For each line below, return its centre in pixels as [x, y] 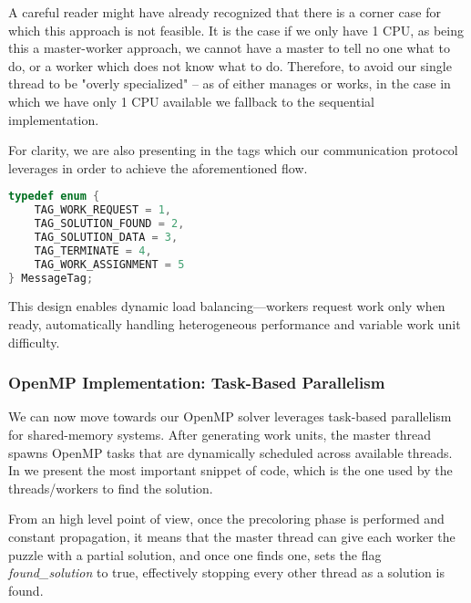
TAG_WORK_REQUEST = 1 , [103, 210]
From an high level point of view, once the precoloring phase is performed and [226, 519]
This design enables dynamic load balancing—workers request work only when [227, 306]
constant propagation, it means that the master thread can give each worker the [232, 537]
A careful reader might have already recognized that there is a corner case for [225, 12]
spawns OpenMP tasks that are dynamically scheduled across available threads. [230, 452]
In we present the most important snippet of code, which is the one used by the [230, 470]
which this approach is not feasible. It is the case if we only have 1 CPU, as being [236, 30]
